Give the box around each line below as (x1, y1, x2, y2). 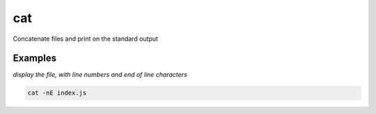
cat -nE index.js (27, 89, 87, 97)
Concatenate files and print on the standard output (13, 35, 158, 43)
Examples (13, 53, 57, 64)
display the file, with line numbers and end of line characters (13, 70, 187, 79)
